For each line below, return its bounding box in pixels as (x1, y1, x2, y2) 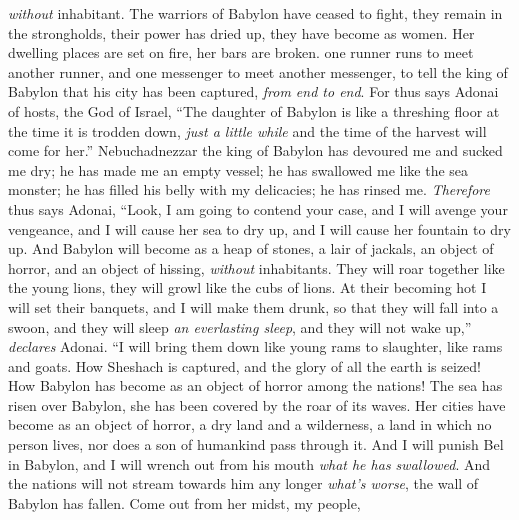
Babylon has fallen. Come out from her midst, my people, (8, 492, 361, 513)
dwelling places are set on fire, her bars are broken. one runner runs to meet (8, 42, 474, 63)
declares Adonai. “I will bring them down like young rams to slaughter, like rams (8, 336, 503, 357)
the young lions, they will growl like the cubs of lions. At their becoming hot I (8, 277, 487, 298)
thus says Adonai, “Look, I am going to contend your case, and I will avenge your (8, 198, 508, 219)
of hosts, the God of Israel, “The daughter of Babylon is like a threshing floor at (8, 100, 500, 121)
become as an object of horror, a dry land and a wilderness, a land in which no (8, 414, 492, 435)
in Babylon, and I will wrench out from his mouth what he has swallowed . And (8, 453, 490, 474)
